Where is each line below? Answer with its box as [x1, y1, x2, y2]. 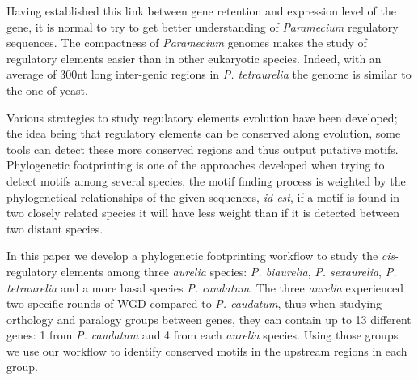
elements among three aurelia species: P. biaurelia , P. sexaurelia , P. [61, 263, 397, 280]
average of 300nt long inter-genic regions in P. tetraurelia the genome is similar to [6, 66, 412, 83]
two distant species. [6, 220, 103, 237]
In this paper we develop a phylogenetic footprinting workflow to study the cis [6, 247, 395, 264]
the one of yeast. [6, 81, 88, 98]
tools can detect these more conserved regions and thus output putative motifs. [6, 140, 399, 157]
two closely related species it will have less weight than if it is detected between [6, 204, 400, 221]
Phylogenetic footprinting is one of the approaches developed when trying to [6, 156, 385, 173]
